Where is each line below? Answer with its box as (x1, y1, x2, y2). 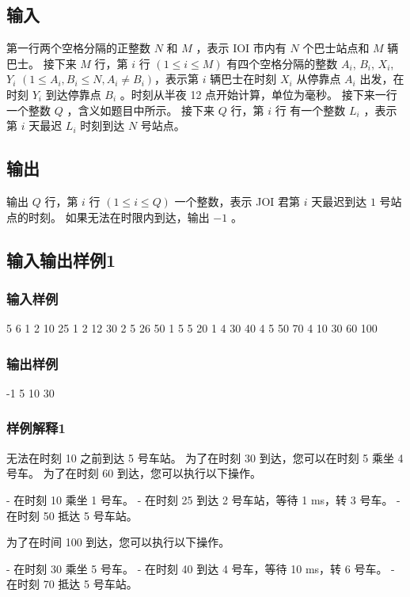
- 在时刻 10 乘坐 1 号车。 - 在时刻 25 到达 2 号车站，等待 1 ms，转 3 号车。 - (6, 491, 401, 508)
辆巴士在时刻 (210, 70, 277, 87)
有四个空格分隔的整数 (226, 55, 338, 71)
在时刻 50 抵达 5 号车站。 (6, 507, 138, 523)
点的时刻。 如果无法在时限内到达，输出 (6, 208, 210, 225)
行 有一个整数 (275, 101, 346, 118)
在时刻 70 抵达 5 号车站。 (6, 576, 138, 592)
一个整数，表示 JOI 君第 (174, 192, 301, 209)
